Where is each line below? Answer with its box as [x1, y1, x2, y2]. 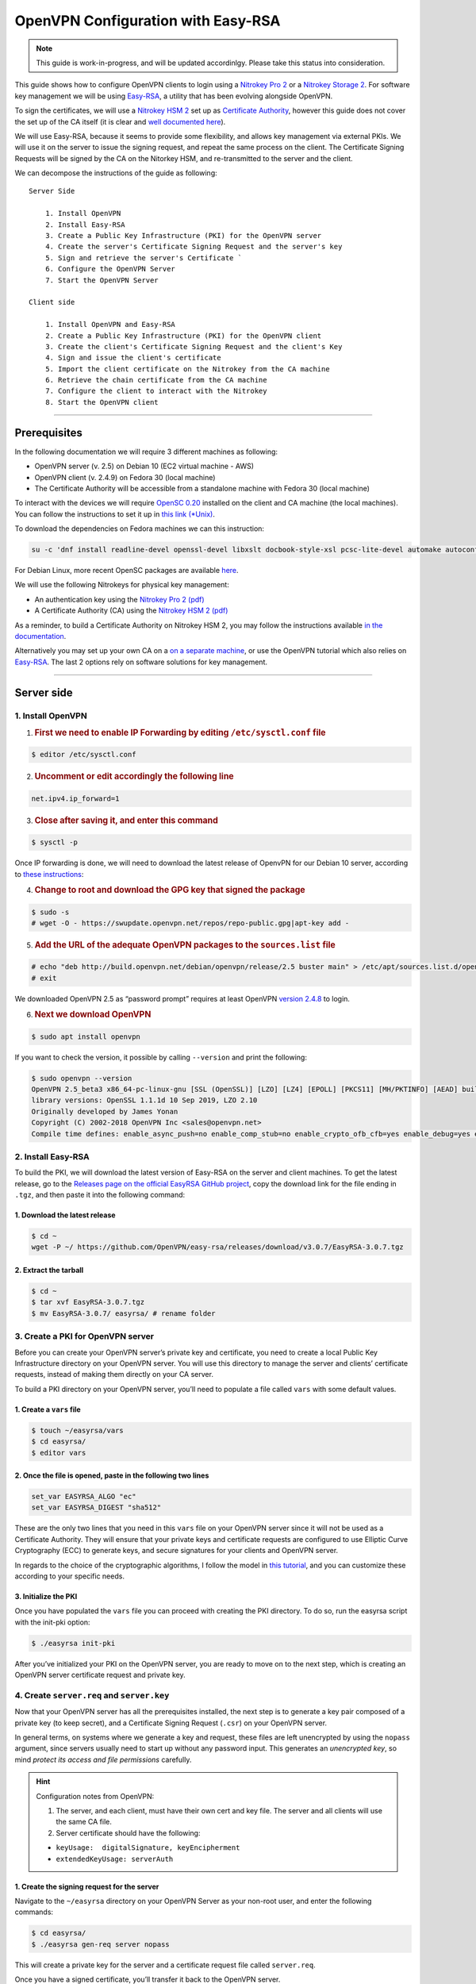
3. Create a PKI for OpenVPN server [14, 1331, 155, 1342]
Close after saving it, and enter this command [34, 814, 218, 825]
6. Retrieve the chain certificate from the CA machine [44, 375, 267, 385]
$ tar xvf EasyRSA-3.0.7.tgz [31, 1298, 145, 1307]
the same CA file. [56, 1817, 113, 1827]
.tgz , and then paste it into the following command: [14, 1190, 186, 1200]
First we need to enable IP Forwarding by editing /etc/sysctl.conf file [34, 727, 326, 738]
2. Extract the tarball [14, 1266, 84, 1275]
